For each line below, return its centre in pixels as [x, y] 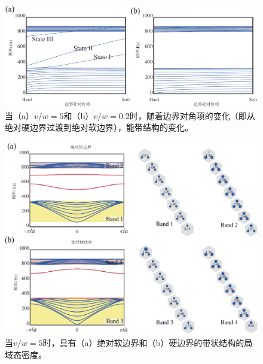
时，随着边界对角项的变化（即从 [192, 115]
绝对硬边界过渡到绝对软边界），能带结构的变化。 [99, 127]
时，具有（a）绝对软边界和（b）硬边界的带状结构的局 [148, 343]
